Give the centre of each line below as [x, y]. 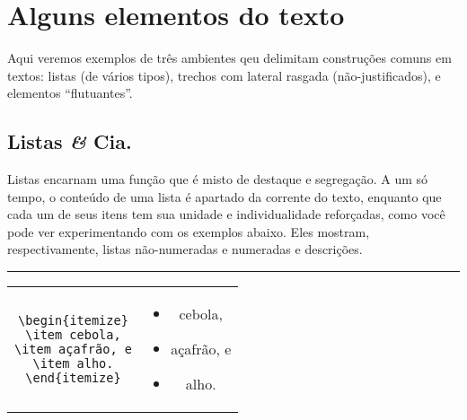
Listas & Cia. [70, 141]
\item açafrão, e [73, 349]
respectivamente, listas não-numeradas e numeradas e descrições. [185, 249]
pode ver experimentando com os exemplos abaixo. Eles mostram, [189, 231]
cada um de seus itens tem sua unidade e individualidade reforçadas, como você [226, 214]
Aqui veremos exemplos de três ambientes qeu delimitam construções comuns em [229, 58]
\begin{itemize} [73, 320]
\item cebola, [73, 334]
